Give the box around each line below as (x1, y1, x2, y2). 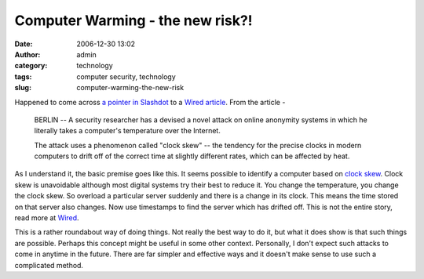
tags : (14, 71, 32, 82)
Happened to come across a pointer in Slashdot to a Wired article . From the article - (14, 97, 286, 107)
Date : (14, 39, 33, 49)
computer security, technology (76, 71, 176, 82)
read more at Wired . (14, 213, 79, 223)
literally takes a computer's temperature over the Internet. (34, 126, 221, 136)
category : (14, 61, 48, 71)
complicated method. (14, 260, 84, 270)
